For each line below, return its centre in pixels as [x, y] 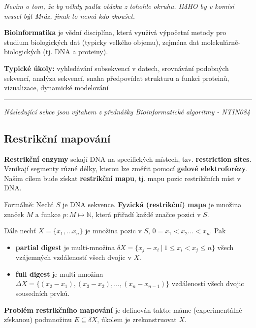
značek [14, 214]
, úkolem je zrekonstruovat [137, 319]
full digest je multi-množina [59, 273]
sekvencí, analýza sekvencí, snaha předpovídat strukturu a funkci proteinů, [117, 78]
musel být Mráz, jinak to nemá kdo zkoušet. [70, 16]
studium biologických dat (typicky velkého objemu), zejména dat [102, 42]
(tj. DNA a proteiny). [76, 52]
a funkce [48, 214]
